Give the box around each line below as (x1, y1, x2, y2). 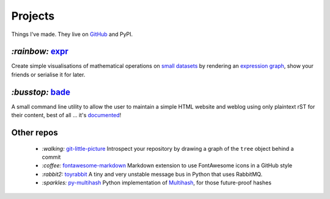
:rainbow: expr (11, 46, 68, 57)
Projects (11, 9, 55, 23)
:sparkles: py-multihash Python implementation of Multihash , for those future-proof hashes (42, 179, 272, 186)
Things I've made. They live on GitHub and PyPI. (11, 31, 133, 38)
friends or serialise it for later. (11, 71, 86, 78)
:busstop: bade (11, 87, 70, 97)
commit (42, 153, 61, 161)
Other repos (11, 127, 58, 137)
